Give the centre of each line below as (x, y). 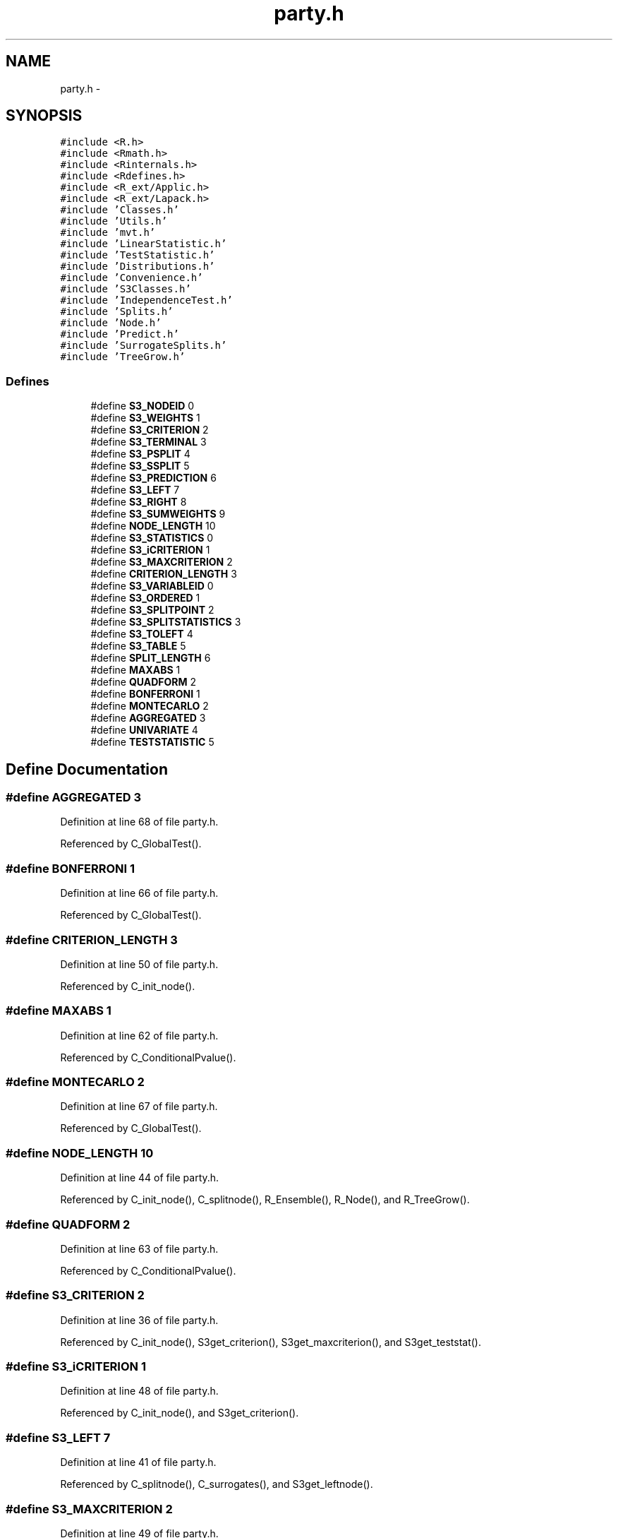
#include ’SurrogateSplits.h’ (144, 346)
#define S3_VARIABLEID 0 (152, 586)
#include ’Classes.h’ (120, 210)
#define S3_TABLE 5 (138, 646)
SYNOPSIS (44, 116)
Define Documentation (87, 769)
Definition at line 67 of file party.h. (139, 1107)
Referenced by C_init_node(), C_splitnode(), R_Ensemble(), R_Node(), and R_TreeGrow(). (265, 1200)
